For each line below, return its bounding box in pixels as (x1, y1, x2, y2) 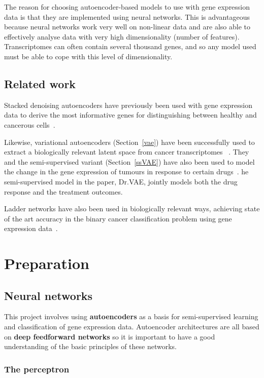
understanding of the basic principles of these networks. (4, 341, 177, 352)
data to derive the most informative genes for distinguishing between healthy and (4, 109, 257, 120)
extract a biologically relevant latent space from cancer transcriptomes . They (4, 146, 249, 157)
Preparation (4, 253, 89, 274)
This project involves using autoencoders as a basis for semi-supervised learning (4, 311, 258, 322)
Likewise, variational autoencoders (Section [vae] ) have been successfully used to (4, 136, 255, 147)
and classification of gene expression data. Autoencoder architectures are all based (4, 321, 259, 332)
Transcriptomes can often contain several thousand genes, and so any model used (4, 41, 256, 52)
